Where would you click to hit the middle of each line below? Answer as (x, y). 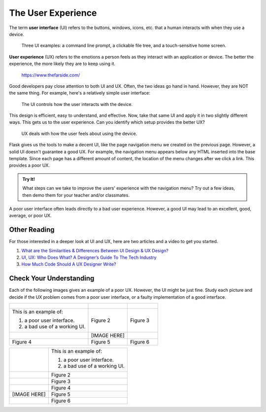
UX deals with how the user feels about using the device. (79, 134)
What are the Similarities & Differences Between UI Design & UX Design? (95, 250)
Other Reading (32, 230)
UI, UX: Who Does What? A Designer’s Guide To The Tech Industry (89, 257)
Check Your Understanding (52, 278)
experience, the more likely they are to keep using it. (62, 64)
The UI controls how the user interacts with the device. (77, 104)
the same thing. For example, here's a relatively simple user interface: (80, 93)
